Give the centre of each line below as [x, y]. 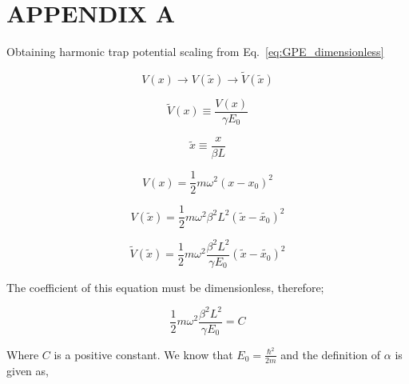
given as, [28, 370]
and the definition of [331, 354]
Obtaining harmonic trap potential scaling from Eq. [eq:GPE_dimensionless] [195, 52]
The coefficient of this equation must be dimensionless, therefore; [165, 287]
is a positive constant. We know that [143, 354]
